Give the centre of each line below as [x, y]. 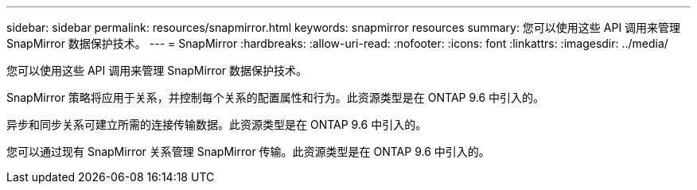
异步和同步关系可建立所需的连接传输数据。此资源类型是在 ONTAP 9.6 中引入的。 [217, 124]
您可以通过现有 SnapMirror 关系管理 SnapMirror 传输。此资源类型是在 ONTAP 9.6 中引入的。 [248, 151]
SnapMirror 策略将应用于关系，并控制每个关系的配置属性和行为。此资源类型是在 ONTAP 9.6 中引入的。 [276, 97]
